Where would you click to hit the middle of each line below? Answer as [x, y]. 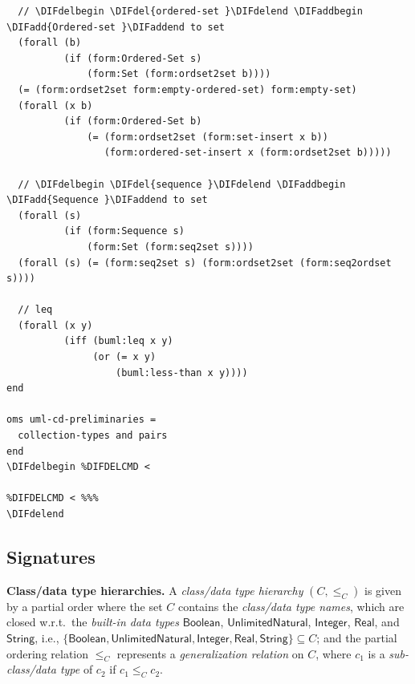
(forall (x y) [55, 325]
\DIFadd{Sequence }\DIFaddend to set [107, 200]
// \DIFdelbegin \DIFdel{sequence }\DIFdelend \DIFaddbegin [182, 184]
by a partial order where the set [85, 606]
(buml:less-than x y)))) [182, 372]
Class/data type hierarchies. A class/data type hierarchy [155, 590]
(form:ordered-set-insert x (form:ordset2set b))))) [248, 153]
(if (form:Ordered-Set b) [133, 121]
